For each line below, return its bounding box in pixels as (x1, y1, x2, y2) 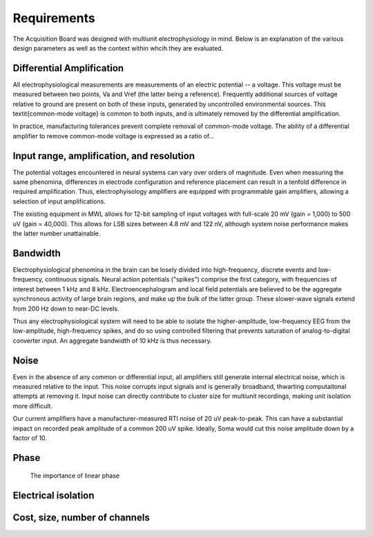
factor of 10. (12, 433, 48, 442)
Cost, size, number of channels (12, 512, 150, 524)
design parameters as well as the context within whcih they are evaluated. (12, 44, 224, 52)
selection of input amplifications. (12, 197, 106, 206)
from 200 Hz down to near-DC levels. (12, 304, 119, 313)
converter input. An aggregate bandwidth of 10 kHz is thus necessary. (12, 336, 212, 345)
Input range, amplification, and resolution (12, 149, 195, 162)
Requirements (12, 10, 96, 26)
